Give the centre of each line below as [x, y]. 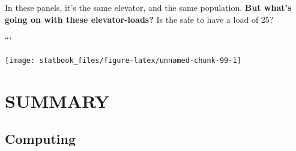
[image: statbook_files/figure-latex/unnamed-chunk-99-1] [123, 60]
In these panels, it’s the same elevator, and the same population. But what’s [148, 7]
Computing [41, 139]
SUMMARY [57, 100]
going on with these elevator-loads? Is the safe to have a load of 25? [139, 19]
